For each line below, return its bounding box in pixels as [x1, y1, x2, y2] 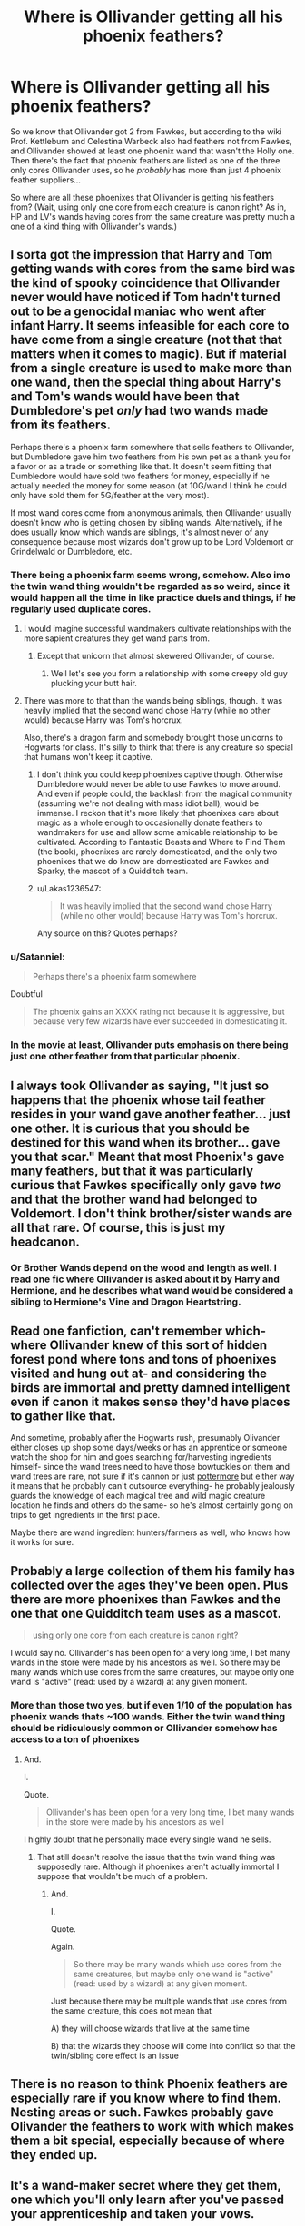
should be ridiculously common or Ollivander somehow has [10, 1722, 278, 1735]
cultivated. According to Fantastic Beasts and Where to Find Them [36, 837, 286, 848]
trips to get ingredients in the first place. [10, 1510, 161, 1521]
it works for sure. [10, 1537, 74, 1548]
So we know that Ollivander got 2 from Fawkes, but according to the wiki [10, 125, 282, 137]
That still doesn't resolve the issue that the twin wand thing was [36, 1851, 276, 1862]
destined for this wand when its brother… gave [10, 1135, 280, 1150]
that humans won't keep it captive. [23, 752, 153, 763]
